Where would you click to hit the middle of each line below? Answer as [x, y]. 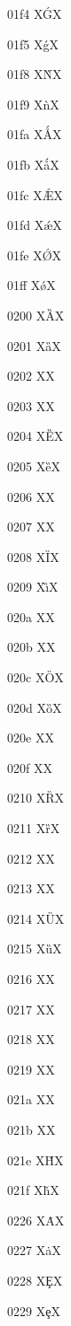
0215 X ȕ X [35, 948]
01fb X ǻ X [33, 164]
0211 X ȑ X [34, 828]
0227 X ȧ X [34, 1250]
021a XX [31, 1099]
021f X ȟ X [33, 1190]
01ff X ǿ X [32, 285]
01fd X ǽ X [35, 225]
